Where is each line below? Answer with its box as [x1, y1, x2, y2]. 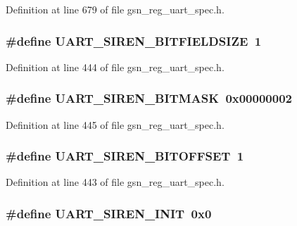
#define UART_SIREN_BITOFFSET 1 [6, 147, 244, 165]
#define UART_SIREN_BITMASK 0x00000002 [6, 89, 292, 107]
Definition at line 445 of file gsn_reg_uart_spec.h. [6, 117, 225, 132]
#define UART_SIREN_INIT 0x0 [6, 204, 212, 222]
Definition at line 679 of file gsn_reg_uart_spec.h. [6, 2, 225, 16]
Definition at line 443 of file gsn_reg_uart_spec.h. [6, 175, 225, 189]
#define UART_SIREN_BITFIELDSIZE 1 [6, 32, 262, 49]
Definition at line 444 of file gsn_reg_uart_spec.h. [6, 59, 225, 74]
